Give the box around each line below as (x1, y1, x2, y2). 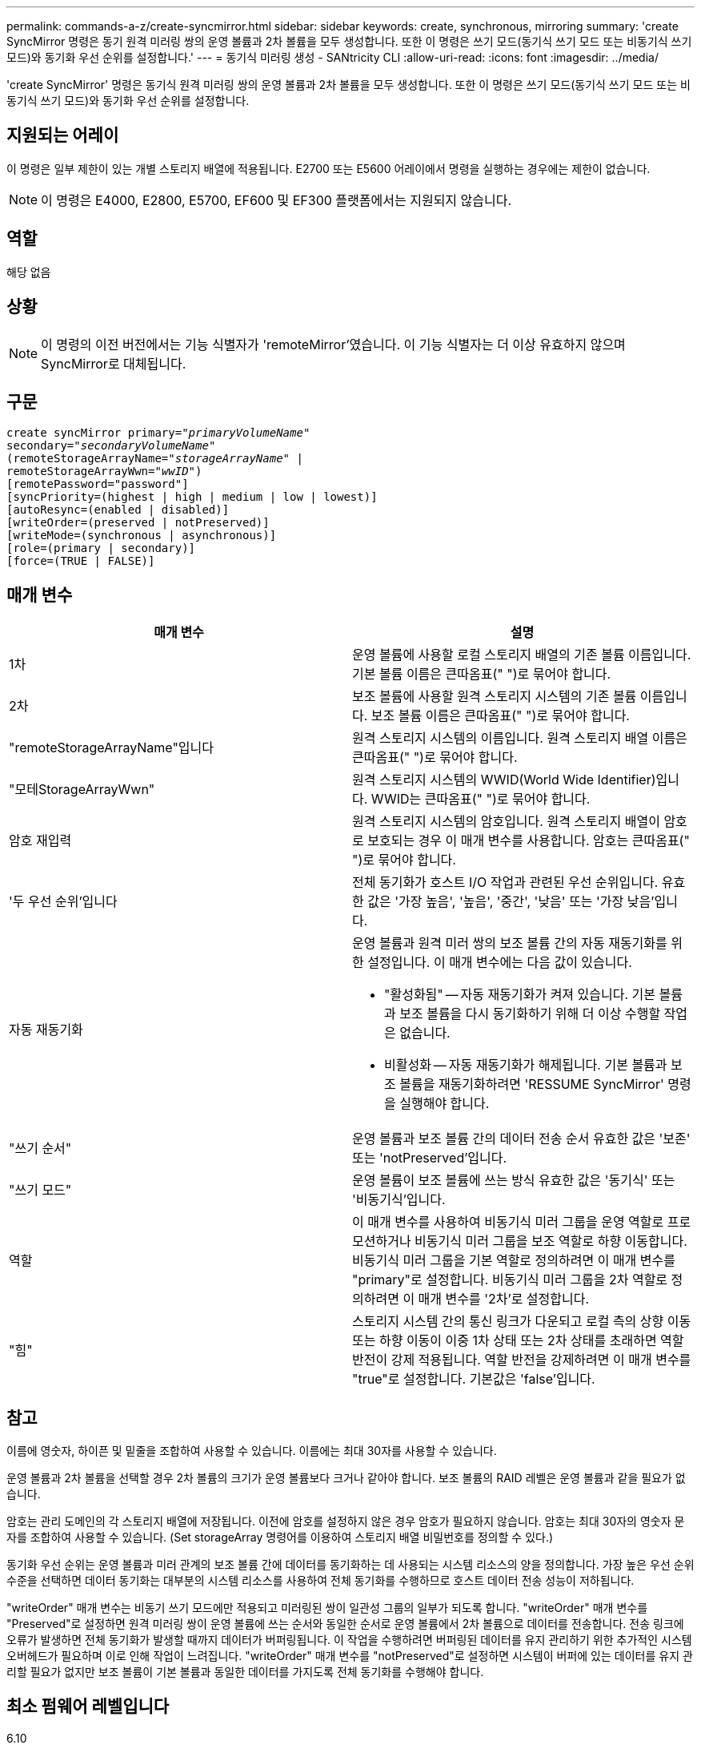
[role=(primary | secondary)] (6, 542, 196, 555)
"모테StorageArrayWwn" (9, 781, 155, 798)
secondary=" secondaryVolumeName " (6, 439, 216, 453)
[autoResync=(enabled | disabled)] (6, 503, 230, 517)
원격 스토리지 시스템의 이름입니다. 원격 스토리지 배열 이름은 (352, 730, 687, 747)
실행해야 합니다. (399, 1095, 490, 1112)
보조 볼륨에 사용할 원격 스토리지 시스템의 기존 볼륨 (352, 688, 637, 705)
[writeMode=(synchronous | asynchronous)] (6, 529, 277, 542)
